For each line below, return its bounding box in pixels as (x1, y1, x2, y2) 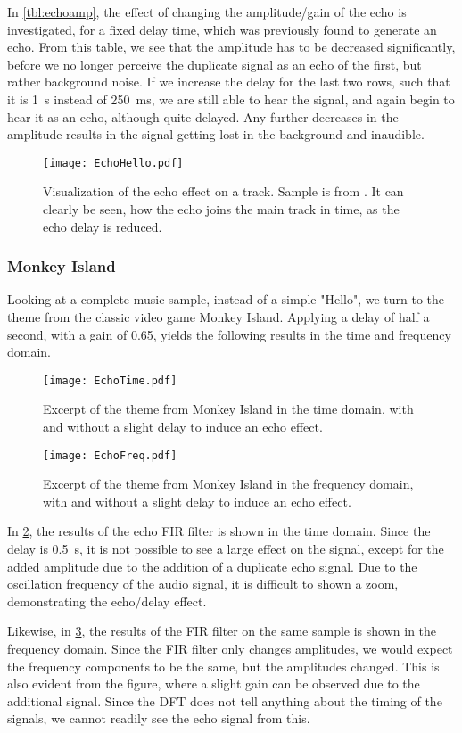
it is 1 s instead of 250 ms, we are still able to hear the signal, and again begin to (7, 89, 455, 108)
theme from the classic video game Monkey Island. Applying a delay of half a (7, 308, 430, 325)
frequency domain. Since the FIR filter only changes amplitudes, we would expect (7, 639, 453, 658)
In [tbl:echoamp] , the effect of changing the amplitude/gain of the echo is (7, 3, 407, 21)
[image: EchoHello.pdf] (43, 156, 184, 169)
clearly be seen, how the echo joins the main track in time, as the (43, 200, 400, 218)
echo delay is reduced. (43, 217, 162, 235)
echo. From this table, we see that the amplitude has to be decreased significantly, (7, 37, 456, 56)
